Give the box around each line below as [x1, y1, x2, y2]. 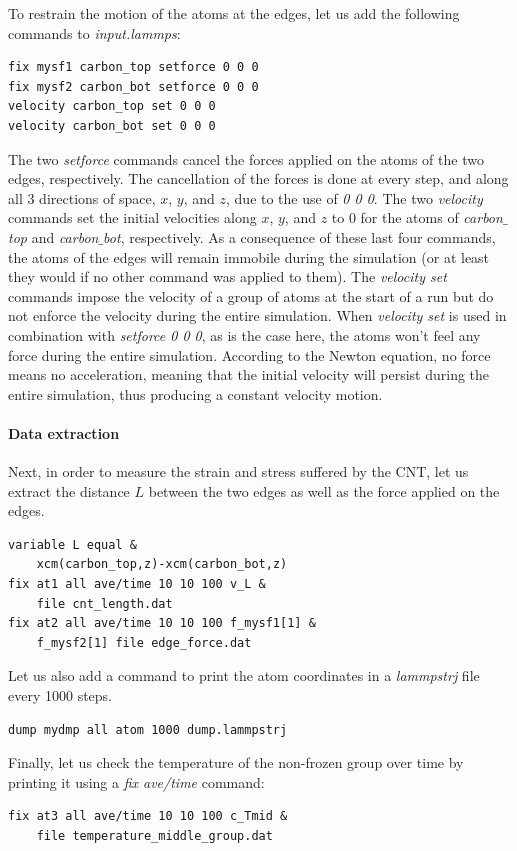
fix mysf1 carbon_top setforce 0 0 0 [8, 60, 259, 75]
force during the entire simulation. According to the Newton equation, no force [8, 344, 491, 365]
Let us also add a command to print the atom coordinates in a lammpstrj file [8, 665, 480, 686]
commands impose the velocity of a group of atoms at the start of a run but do [8, 285, 494, 306]
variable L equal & [8, 537, 137, 552]
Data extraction [8, 422, 120, 443]
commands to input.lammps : [8, 22, 181, 43]
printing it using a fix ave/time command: [8, 771, 265, 792]
